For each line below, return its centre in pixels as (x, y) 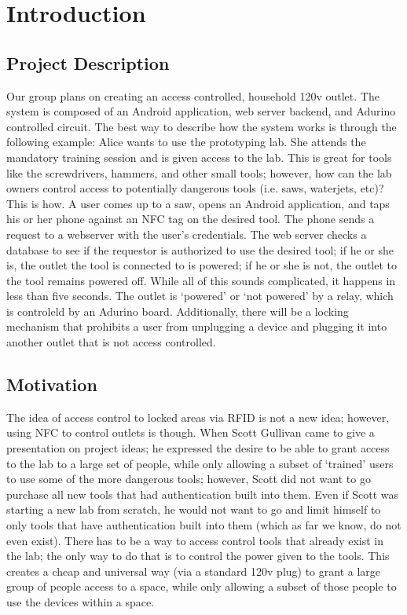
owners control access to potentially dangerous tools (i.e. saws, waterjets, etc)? (195, 188)
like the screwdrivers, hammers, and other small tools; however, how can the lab (199, 172)
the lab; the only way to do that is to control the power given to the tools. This (198, 556)
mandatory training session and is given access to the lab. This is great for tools (199, 157)
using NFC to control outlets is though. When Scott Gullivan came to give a (191, 432)
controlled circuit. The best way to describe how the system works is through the (202, 126)
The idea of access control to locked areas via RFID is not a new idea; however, (198, 417)
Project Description (88, 62)
